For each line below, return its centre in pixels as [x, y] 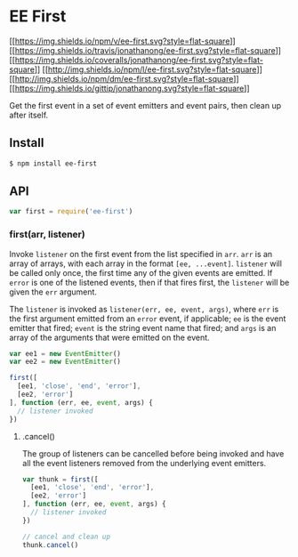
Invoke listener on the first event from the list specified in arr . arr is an [141, 254]
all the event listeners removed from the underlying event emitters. [144, 463]
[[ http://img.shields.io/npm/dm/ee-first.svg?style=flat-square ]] [124, 78]
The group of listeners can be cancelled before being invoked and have [153, 453]
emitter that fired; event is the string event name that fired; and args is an [143, 327]
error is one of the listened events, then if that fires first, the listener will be [149, 282]
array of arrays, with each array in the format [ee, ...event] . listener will [146, 263]
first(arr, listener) [48, 235]
